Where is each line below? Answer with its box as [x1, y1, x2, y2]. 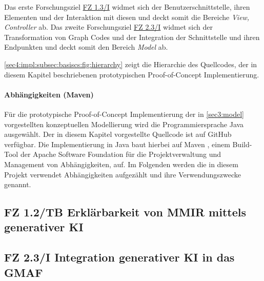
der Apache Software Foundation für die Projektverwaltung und [20, 149, 221, 159]
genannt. [4, 179, 31, 190]
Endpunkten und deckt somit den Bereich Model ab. [4, 42, 168, 52]
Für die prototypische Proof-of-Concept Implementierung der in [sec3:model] [4, 108, 244, 119]
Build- [232, 138, 252, 149]
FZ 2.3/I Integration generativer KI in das [4, 249, 235, 265]
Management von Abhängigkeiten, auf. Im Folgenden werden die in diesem [4, 158, 238, 169]
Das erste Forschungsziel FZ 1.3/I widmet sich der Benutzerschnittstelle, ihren [4, 2, 250, 12]
